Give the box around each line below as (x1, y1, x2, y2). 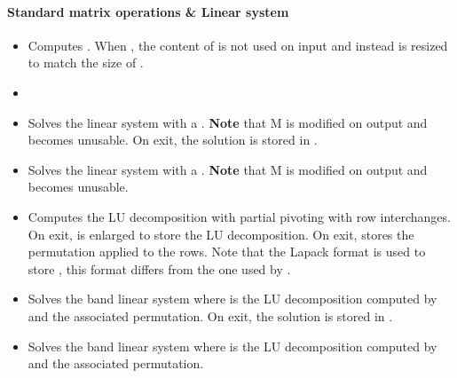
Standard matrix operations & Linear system (7, 2, 289, 20)
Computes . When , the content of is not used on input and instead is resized (28, 35, 448, 54)
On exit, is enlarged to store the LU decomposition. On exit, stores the (28, 224, 414, 243)
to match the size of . (28, 53, 144, 72)
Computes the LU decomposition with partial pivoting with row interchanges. (28, 207, 451, 225)
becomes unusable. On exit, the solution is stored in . (28, 130, 318, 149)
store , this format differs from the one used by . (28, 259, 291, 278)
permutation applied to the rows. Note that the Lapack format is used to (28, 242, 426, 261)
